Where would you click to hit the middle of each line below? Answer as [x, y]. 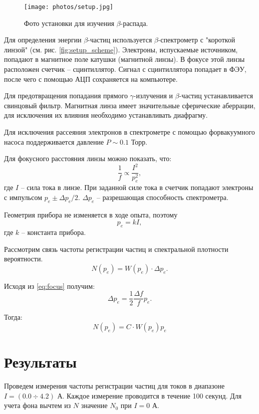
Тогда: [13, 317]
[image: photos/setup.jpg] [69, 7]
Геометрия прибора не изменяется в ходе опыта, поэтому [91, 214]
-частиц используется [120, 40]
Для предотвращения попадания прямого [66, 96]
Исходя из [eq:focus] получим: [49, 286]
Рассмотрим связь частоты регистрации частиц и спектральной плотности [116, 249]
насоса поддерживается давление [54, 141]
